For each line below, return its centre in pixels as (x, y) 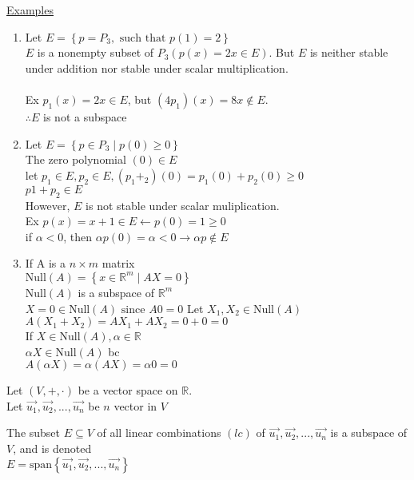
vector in (135, 405)
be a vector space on (128, 390)
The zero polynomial (76, 159)
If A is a (46, 263)
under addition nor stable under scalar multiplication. (157, 67)
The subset (34, 432)
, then (78, 236)
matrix (118, 263)
